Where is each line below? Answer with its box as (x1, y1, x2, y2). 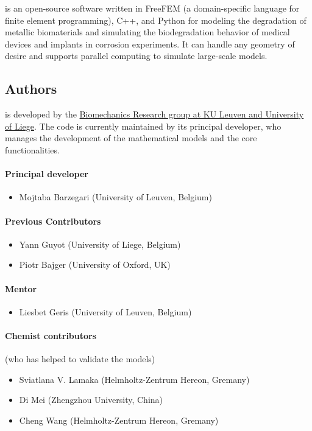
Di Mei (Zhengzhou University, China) (19, 393, 163, 406)
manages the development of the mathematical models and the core (5, 131, 257, 144)
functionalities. (5, 143, 60, 156)
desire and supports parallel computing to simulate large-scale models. (5, 49, 268, 62)
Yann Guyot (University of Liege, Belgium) (19, 237, 181, 250)
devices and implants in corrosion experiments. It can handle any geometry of (5, 37, 295, 50)
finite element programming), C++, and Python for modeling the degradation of (5, 13, 307, 26)
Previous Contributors (5, 214, 101, 227)
